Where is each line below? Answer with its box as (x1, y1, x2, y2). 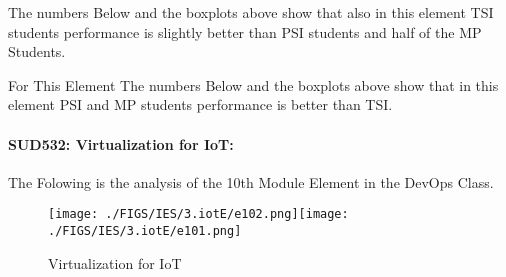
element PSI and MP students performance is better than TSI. (8, 94, 393, 115)
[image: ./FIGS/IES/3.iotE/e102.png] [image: (48, 207, 349, 222)
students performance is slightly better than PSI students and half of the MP (8, 21, 482, 42)
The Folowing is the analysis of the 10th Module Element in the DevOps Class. (8, 171, 494, 192)
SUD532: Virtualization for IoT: (8, 133, 234, 154)
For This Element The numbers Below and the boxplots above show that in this (8, 74, 499, 95)
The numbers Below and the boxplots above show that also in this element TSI (8, 2, 494, 22)
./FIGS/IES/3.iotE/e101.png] (48, 224, 242, 239)
